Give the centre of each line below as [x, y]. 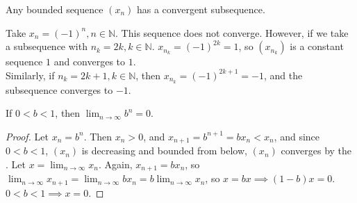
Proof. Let [27, 136]
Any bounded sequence [55, 9]
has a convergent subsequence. [201, 9]
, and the [283, 75]
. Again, [115, 164]
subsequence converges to [59, 89]
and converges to [90, 62]
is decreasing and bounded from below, [164, 151]
